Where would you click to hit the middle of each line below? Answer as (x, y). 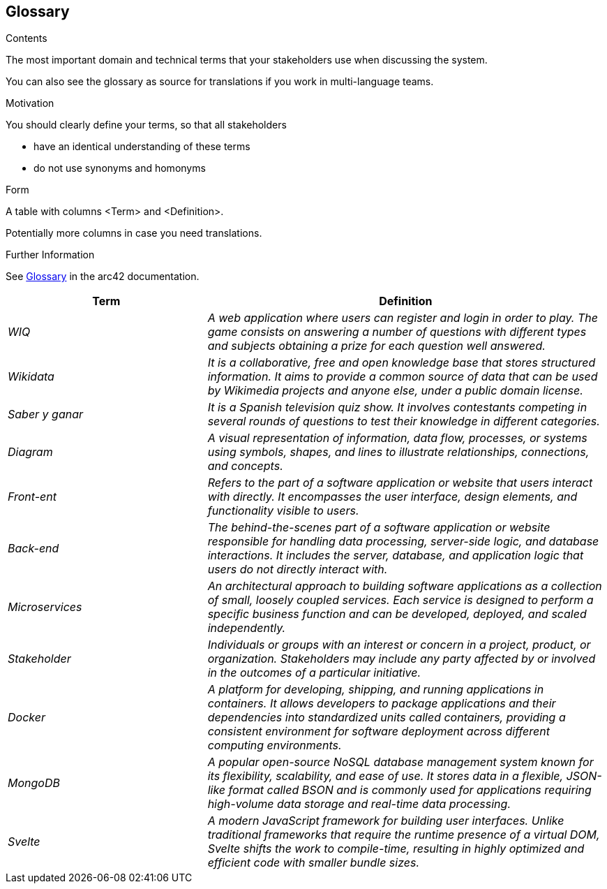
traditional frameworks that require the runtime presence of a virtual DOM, (404, 835)
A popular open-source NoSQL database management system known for (400, 762)
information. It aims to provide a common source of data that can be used (403, 377)
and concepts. (245, 466)
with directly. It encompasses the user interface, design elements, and (392, 497)
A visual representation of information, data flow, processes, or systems (397, 438)
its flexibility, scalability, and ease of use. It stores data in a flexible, (385, 776)
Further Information (50, 255)
